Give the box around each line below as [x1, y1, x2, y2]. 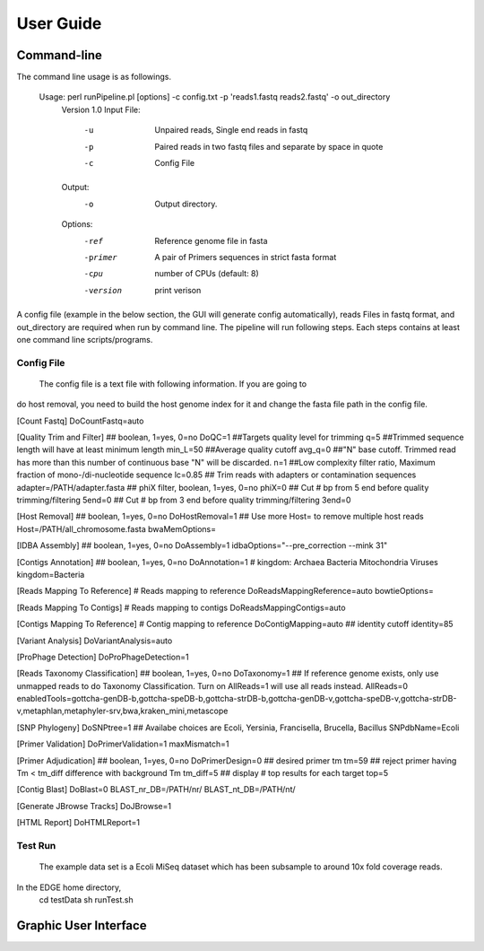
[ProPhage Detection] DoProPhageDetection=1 [16, 651, 189, 662]
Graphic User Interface [16, 918, 147, 933]
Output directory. [154, 198, 218, 209]
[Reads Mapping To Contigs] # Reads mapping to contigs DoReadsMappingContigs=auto [16, 602, 346, 613]
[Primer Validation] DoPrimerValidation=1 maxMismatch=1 [16, 738, 229, 749]
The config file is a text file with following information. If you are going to [39, 378, 307, 389]
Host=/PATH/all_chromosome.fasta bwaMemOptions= [16, 523, 217, 534]
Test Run [16, 839, 56, 851]
